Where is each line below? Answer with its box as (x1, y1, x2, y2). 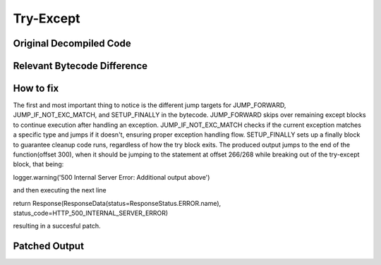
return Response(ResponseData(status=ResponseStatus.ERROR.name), (13, 199, 222, 207)
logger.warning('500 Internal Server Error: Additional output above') (13, 173, 210, 181)
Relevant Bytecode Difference (13, 60, 148, 72)
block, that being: (13, 160, 64, 168)
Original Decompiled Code (13, 37, 131, 49)
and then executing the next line (13, 186, 107, 195)
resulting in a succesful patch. (13, 222, 101, 230)
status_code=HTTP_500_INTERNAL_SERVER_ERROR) (13, 209, 169, 217)
